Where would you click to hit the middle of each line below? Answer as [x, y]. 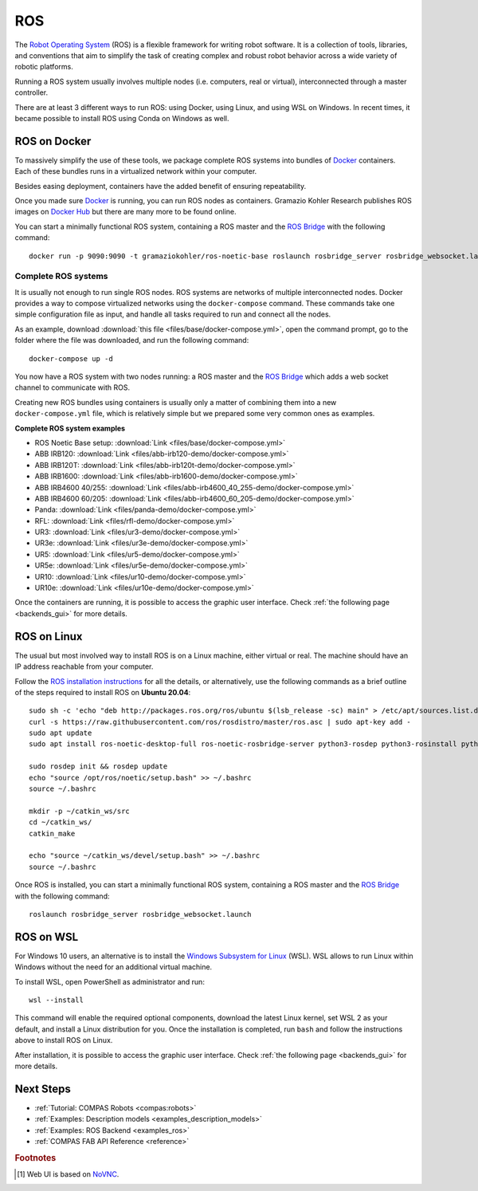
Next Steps [43, 1089]
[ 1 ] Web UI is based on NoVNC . [68, 1174]
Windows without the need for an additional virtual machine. [114, 967]
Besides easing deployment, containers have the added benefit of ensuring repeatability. [161, 186]
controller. [31, 92]
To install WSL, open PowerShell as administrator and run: [110, 981]
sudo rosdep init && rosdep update [98, 766]
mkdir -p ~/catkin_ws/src [80, 811]
